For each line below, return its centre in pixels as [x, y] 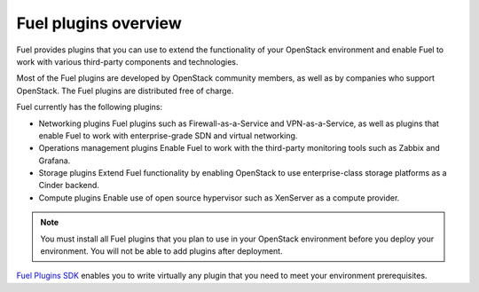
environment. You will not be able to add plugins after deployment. [161, 251]
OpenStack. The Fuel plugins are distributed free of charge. [125, 91]
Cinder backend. [69, 185]
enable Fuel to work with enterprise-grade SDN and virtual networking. [168, 135]
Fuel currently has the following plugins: [90, 107]
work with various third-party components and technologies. [127, 61]
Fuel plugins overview [99, 23]
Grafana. [55, 161]
